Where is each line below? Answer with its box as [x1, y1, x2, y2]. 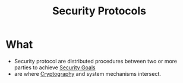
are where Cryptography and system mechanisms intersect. [14, 70, 162, 77]
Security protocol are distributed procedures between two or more [14, 57, 178, 64]
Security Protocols [52, 4, 147, 18]
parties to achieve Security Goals [14, 64, 96, 71]
